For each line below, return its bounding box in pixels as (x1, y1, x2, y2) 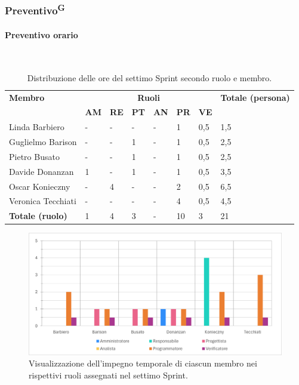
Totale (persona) (220, 91, 290, 103)
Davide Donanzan (9, 165, 74, 177)
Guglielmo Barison (9, 135, 77, 148)
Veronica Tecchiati (9, 195, 76, 207)
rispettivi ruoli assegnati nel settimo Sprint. (29, 368, 188, 381)
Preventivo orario (5, 28, 78, 41)
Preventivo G (5, 1, 65, 18)
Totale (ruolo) (9, 210, 67, 222)
